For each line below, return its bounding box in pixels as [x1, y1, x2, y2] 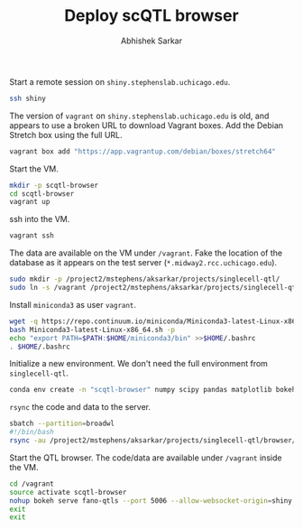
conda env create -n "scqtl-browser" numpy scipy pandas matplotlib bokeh [9, 385, 297, 394]
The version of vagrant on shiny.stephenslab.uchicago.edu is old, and [9, 110, 270, 121]
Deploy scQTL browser [64, 5, 239, 26]
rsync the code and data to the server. [9, 402, 151, 413]
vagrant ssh [9, 231, 54, 240]
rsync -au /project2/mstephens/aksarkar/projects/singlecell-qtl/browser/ [9, 436, 297, 445]
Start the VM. [9, 163, 59, 174]
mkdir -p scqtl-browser [9, 181, 99, 190]
